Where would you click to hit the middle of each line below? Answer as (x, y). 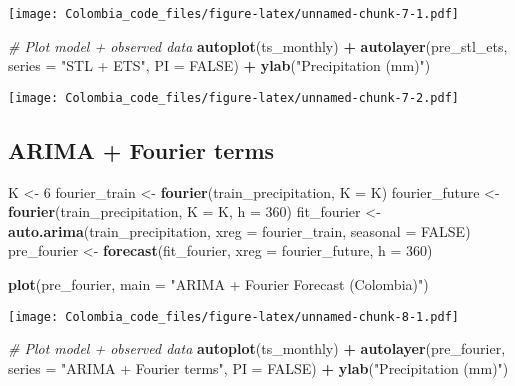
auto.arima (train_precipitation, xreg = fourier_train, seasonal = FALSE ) (239, 230)
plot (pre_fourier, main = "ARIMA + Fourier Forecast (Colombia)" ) (218, 284)
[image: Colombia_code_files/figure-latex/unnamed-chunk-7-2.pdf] (234, 97)
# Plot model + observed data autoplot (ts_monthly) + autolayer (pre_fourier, (257, 348)
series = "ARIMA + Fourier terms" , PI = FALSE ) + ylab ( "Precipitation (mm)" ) (258, 367)
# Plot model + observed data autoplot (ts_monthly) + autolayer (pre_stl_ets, (258, 45)
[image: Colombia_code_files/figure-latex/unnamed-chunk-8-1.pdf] (234, 316)
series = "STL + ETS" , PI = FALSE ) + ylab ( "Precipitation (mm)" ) (219, 65)
